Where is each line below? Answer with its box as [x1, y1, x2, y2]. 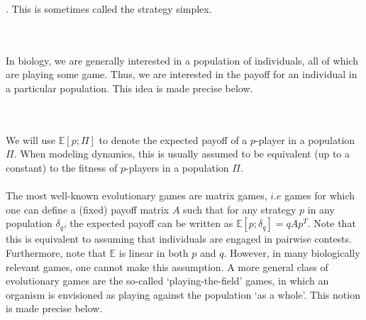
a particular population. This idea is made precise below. [6, 80, 253, 95]
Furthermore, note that [6, 245, 106, 260]
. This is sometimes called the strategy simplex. [6, 1, 212, 16]
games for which [284, 188, 355, 203]
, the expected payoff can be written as [63, 216, 233, 231]
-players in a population [126, 160, 229, 175]
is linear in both [118, 245, 189, 260]
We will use [6, 132, 56, 147]
